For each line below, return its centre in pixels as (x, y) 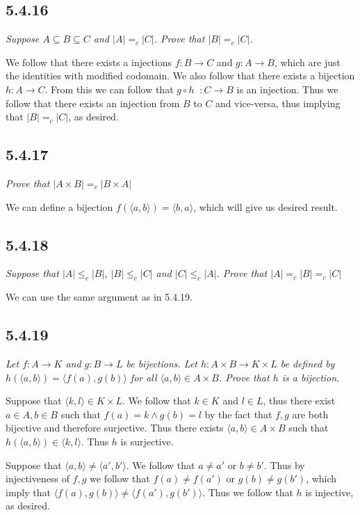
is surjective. (147, 441)
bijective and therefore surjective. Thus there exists (115, 428)
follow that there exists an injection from (93, 103)
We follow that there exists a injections (89, 62)
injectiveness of (38, 478)
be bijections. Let (162, 363)
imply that (28, 492)
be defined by (308, 363)
